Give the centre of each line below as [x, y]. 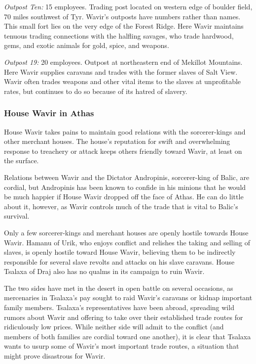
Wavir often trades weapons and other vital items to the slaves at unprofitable [123, 81]
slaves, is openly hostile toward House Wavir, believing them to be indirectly [120, 252]
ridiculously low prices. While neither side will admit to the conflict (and [114, 327]
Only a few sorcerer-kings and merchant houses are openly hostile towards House [126, 232]
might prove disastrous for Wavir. [55, 356]
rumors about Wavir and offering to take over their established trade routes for [124, 317]
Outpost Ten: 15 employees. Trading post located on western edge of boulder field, [128, 6]
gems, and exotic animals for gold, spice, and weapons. [87, 45]
